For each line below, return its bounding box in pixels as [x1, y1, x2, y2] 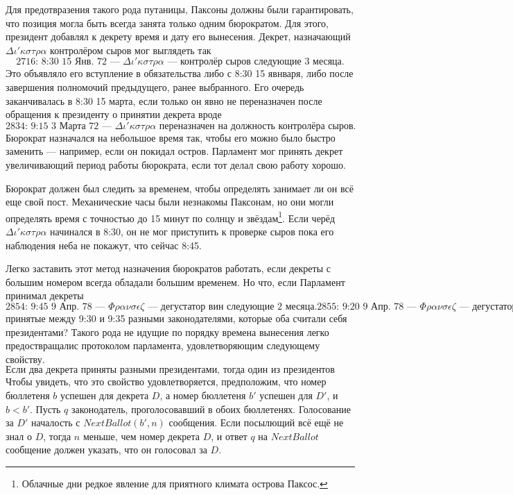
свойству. [6, 351, 45, 366]
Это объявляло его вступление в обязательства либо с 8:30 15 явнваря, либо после [6, 66, 354, 81]
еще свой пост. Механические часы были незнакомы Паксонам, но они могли [6, 194, 334, 209]
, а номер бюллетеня [159, 387, 246, 402]
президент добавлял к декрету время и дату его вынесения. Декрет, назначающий [6, 29, 351, 44]
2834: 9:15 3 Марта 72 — [6, 121, 112, 131]
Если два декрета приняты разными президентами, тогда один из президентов [6, 365, 335, 376]
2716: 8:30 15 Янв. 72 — [16, 57, 120, 67]
